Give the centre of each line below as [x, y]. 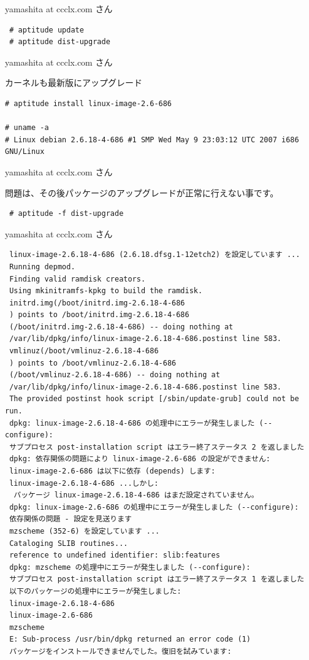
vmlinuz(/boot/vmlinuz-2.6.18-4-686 [84, 351]
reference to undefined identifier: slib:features [115, 555]
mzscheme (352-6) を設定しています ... [85, 531]
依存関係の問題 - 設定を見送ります [71, 519]
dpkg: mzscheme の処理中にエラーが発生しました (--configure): [130, 567]
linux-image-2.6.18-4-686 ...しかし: [84, 483]
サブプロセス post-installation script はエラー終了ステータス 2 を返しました [157, 447]
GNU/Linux [25, 152]
